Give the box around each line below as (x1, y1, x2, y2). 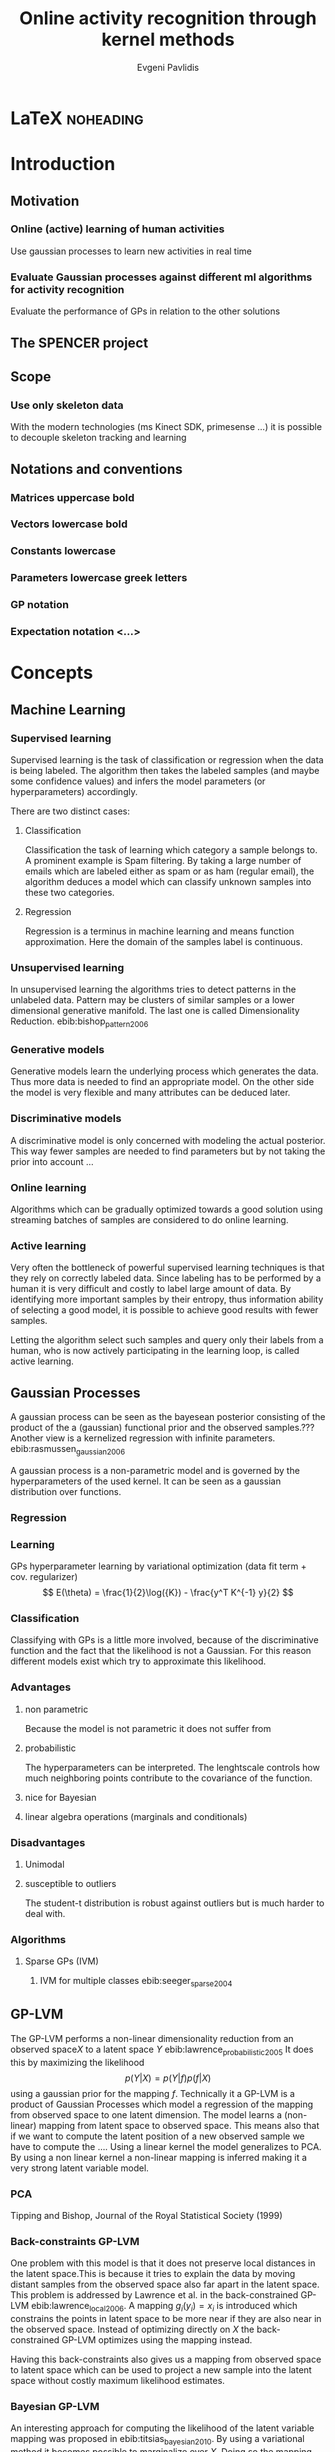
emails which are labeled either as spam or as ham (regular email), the (24, 865, 315, 877)
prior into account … (10, 1155, 94, 1167)
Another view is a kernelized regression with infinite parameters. (10, 1432, 276, 1444)
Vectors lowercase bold (10, 517, 128, 531)
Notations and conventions (10, 460, 183, 477)
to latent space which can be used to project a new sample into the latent (10, 2364, 312, 2376)
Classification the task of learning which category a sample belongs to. (24, 843, 318, 856)
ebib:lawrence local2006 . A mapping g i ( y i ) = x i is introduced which (31, 2300, 298, 2314)
